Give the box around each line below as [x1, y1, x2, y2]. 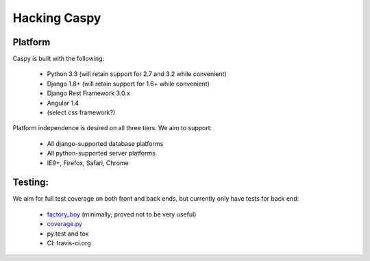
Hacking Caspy [12, 10, 101, 25]
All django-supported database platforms [47, 139, 164, 147]
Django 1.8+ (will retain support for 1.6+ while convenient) [47, 79, 210, 88]
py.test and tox [47, 229, 89, 238]
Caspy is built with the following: [12, 55, 105, 63]
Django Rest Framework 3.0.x [47, 89, 130, 97]
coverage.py [47, 220, 82, 228]
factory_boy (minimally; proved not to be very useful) [47, 210, 197, 219]
